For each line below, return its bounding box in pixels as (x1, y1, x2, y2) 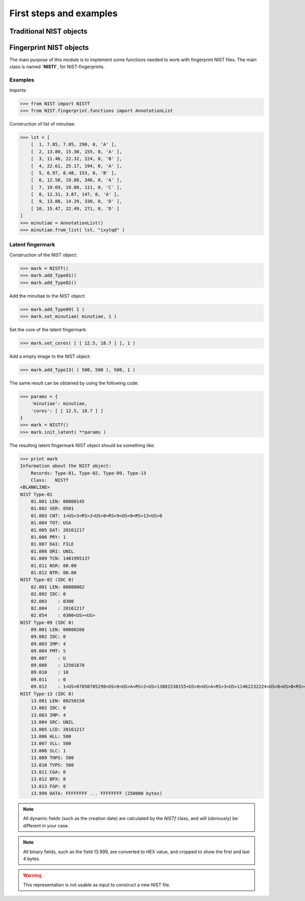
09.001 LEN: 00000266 (30, 627, 85, 633)
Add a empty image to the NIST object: (9, 353, 91, 359)
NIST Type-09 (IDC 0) (20, 620, 74, 625)
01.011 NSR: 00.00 (30, 563, 77, 568)
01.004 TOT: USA (30, 520, 71, 526)
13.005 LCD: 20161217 (30, 726, 85, 732)
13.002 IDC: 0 (30, 705, 66, 711)
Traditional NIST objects (9, 27, 87, 36)
